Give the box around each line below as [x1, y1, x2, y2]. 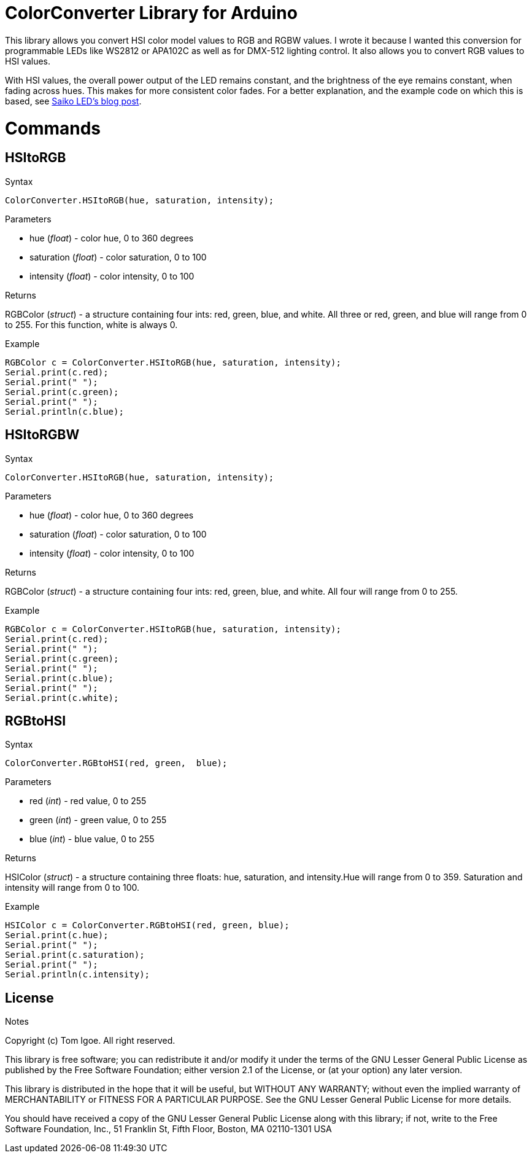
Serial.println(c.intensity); [5, 969, 150, 980]
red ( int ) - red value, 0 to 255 [29, 796, 147, 807]
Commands [5, 117, 101, 139]
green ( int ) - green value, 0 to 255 [29, 815, 167, 826]
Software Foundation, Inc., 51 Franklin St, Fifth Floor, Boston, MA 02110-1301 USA [5, 1124, 332, 1135]
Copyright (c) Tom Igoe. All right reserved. [5, 1035, 175, 1046]
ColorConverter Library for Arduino [5, 2, 298, 23]
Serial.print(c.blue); [5, 673, 114, 683]
